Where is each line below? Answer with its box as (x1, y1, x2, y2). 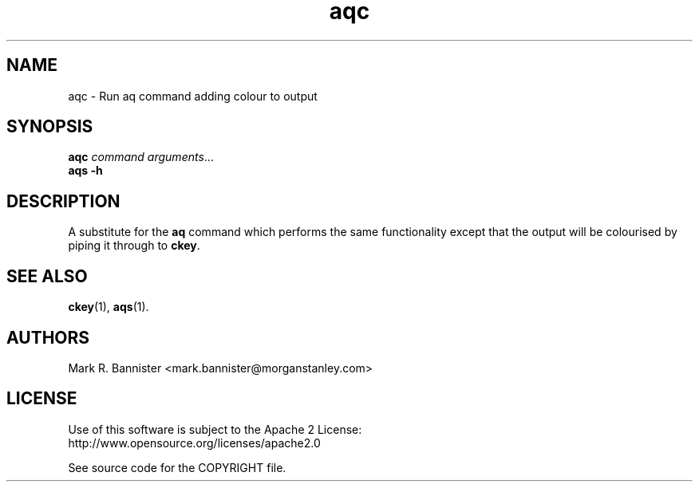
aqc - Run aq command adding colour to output (68, 89, 318, 103)
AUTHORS (6, 327, 90, 348)
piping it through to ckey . (68, 238, 200, 253)
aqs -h (68, 163, 103, 178)
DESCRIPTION (6, 191, 120, 211)
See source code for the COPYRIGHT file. (68, 460, 286, 474)
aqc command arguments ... (68, 150, 214, 164)
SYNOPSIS (6, 116, 93, 137)
